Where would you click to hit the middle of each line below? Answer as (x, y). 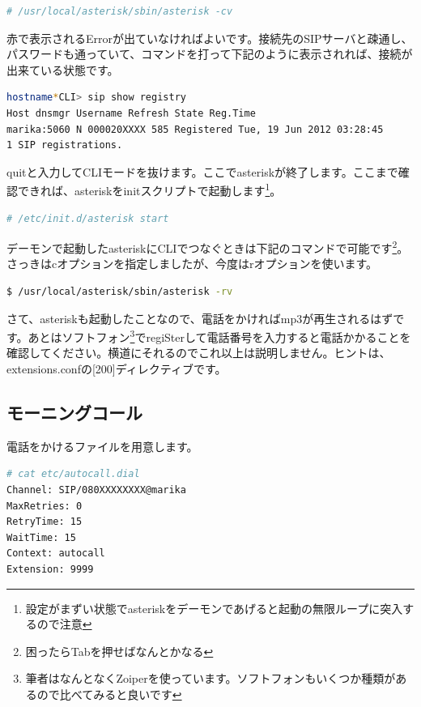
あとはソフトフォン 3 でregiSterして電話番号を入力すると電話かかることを (219, 336)
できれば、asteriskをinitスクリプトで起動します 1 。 (149, 189)
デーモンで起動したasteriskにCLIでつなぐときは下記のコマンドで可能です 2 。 (208, 247)
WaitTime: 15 (41, 537)
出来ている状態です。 (63, 69)
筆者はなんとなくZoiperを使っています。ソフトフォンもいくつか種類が (210, 678)
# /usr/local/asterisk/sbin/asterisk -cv (120, 11)
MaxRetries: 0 (45, 506)
